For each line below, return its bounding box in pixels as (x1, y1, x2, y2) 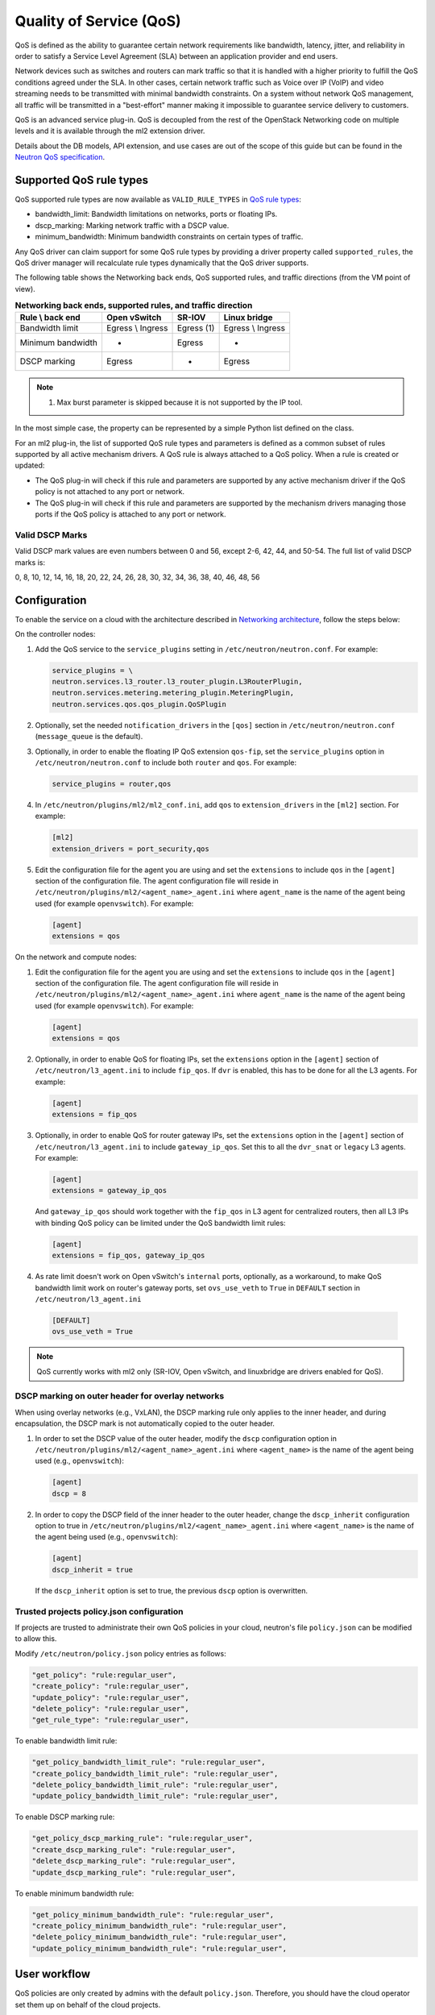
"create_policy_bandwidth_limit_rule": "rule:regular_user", (31, 1769, 279, 1778)
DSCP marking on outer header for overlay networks (14, 1390, 225, 1402)
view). (14, 284, 35, 293)
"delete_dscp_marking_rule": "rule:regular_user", (31, 1856, 237, 1866)
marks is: (14, 557, 46, 567)
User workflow (14, 1967, 91, 1981)
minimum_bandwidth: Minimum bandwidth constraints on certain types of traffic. (35, 232, 304, 242)
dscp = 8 (52, 1489, 87, 1498)
